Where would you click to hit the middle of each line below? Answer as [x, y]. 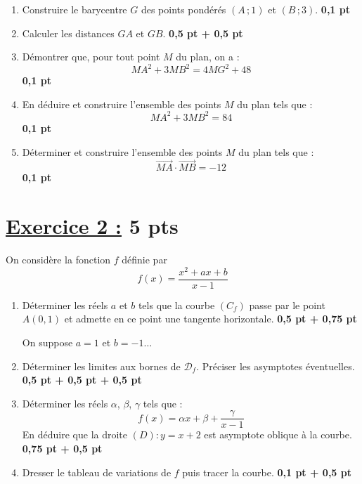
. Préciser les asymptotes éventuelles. [276, 366]
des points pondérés [183, 9]
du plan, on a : [208, 57]
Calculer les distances [68, 33]
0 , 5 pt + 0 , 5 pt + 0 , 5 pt [82, 380]
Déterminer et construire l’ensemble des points [122, 151]
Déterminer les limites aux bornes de [101, 366]
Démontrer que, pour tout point [91, 57]
